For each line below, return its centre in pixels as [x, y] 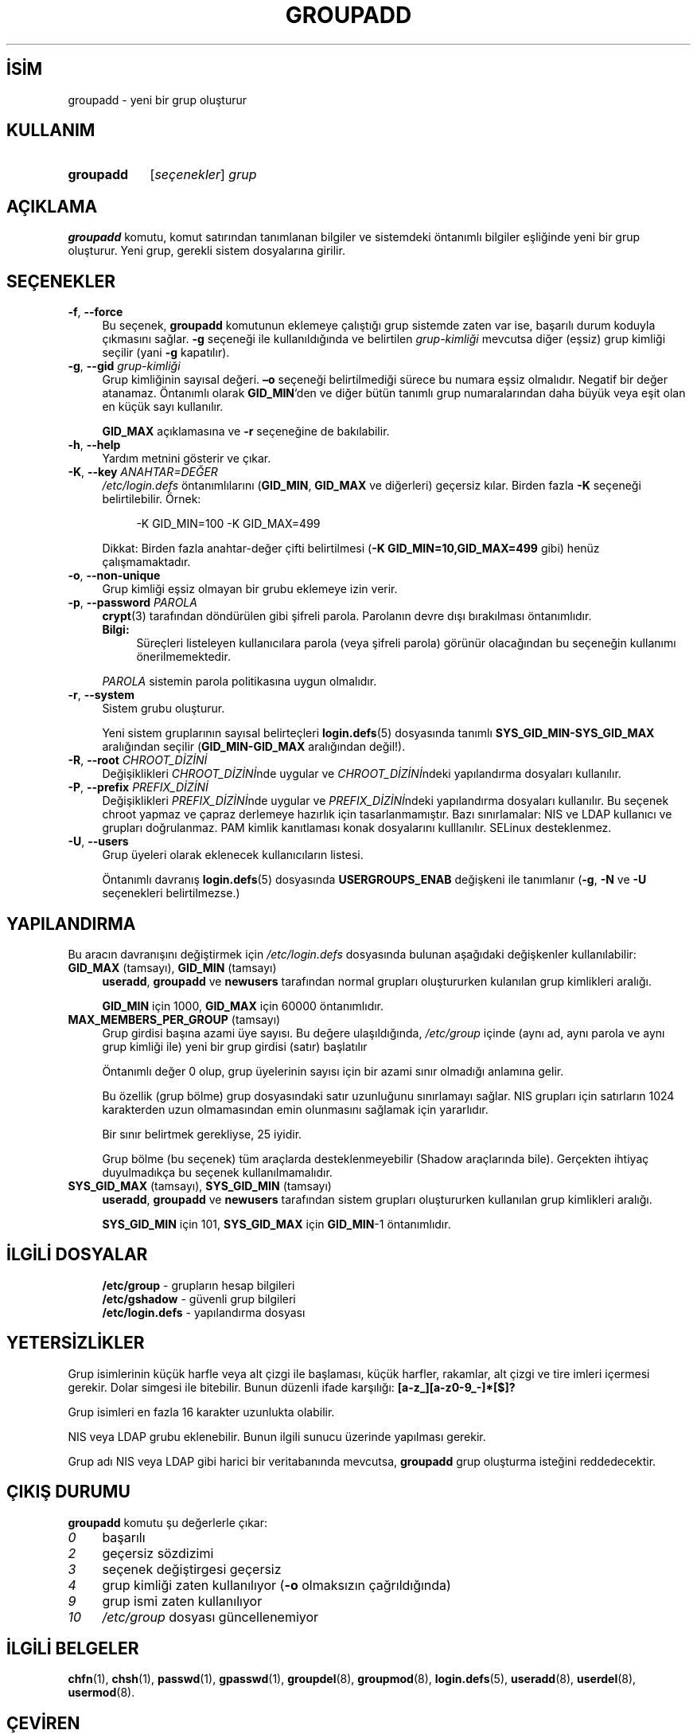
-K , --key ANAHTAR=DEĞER [143, 472]
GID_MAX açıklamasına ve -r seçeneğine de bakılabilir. [246, 432]
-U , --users [98, 842]
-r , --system [101, 695]
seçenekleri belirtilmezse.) [171, 893]
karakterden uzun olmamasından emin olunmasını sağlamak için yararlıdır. [295, 1109]
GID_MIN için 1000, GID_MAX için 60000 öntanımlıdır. [243, 1006]
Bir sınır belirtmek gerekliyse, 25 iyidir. [202, 1134]
